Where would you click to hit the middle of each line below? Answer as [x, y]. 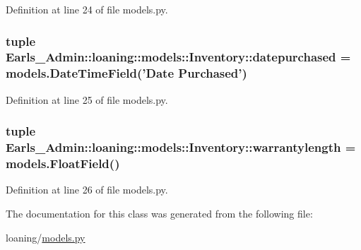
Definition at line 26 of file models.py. [87, 190]
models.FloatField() [63, 163]
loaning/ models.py [46, 237]
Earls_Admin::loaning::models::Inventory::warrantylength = [181, 147]
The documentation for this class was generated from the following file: [159, 213]
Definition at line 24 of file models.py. [87, 9]
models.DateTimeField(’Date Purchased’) [126, 73]
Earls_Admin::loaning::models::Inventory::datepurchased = [178, 57]
